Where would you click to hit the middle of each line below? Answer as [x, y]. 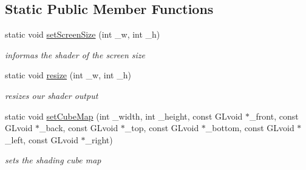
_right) [99, 139]
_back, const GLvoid [79, 128]
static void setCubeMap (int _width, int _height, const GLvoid [124, 116]
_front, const [274, 116]
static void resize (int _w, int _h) [68, 75]
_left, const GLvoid [42, 139]
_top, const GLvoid [162, 128]
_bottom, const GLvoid [250, 128]
